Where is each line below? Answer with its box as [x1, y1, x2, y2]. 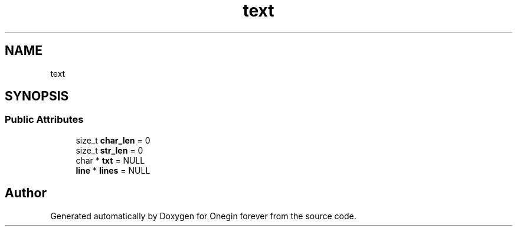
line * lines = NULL [76, 165, 150, 175]
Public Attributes [5, 113, 84, 126]
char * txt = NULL [76, 155, 145, 165]
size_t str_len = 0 [76, 145, 143, 155]
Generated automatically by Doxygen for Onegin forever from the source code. [50, 210, 356, 221]
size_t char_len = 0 [76, 135, 150, 145]
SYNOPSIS [5, 89, 69, 104]
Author [5, 186, 47, 201]
